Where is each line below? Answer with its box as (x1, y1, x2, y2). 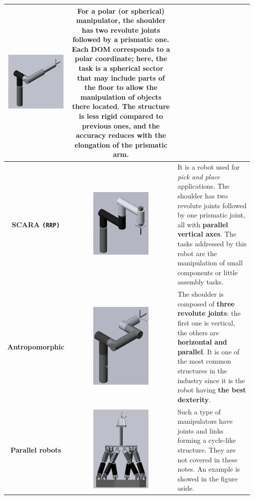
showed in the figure (177, 473, 238, 483)
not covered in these (177, 454, 237, 464)
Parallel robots (10, 444, 62, 455)
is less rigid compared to (79, 111, 163, 121)
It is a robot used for (177, 162, 240, 172)
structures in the (177, 365, 227, 375)
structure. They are (177, 444, 236, 455)
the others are (177, 327, 219, 337)
